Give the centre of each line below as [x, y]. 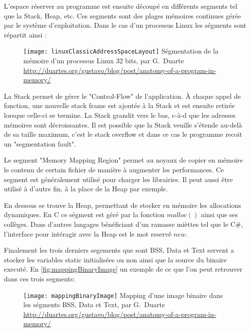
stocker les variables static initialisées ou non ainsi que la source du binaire [116, 259]
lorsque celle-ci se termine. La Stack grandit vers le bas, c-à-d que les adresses [120, 115]
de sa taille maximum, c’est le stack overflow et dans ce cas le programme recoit [123, 134]
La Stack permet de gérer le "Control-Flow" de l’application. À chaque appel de [123, 96]
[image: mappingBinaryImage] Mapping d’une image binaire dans [123, 295]
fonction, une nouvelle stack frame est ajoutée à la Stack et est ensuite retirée [119, 105]
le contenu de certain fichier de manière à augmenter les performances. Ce [114, 169]
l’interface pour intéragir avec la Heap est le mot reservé [88, 233]
